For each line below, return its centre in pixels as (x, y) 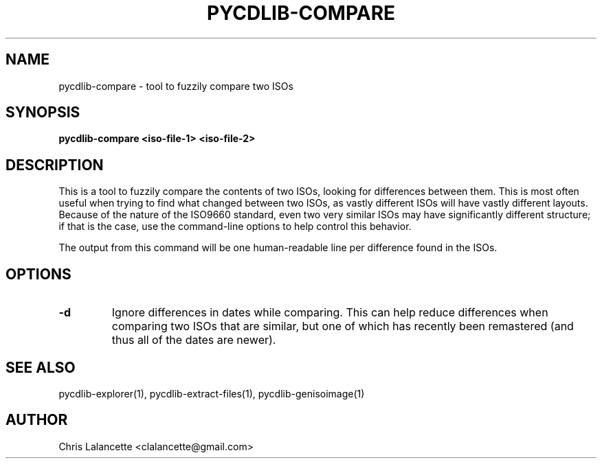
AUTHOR (37, 420)
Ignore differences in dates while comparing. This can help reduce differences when (330, 313)
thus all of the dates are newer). (194, 340)
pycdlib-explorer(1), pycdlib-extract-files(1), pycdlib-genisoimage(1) (212, 393)
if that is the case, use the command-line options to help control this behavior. (235, 227)
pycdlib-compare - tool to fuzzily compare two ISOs (176, 86)
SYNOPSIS (43, 113)
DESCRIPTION (55, 165)
